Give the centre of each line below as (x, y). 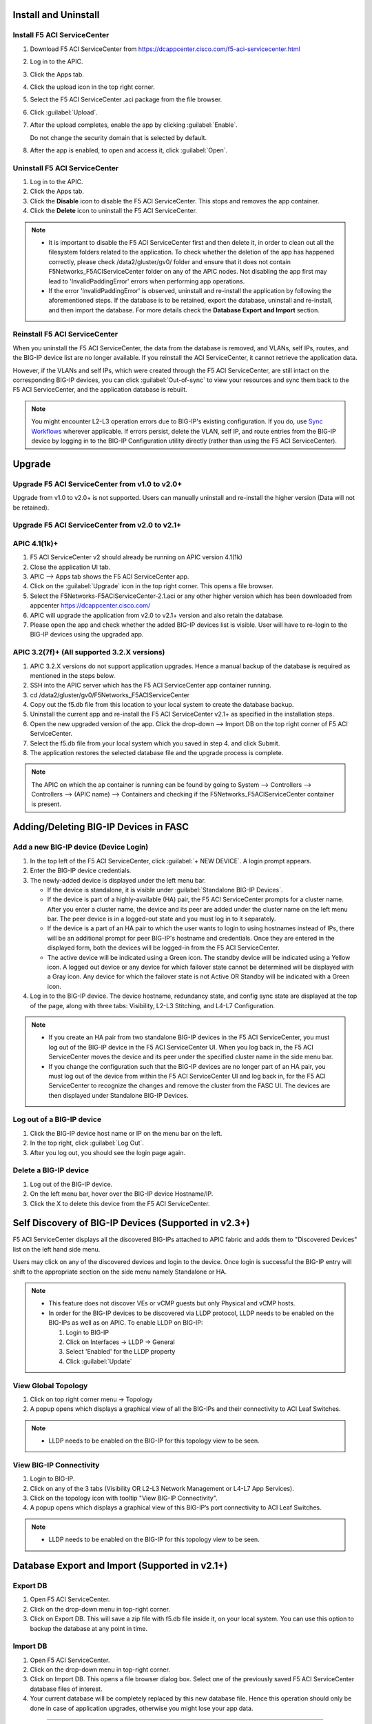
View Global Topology (50, 1385)
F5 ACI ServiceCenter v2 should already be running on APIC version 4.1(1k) (136, 557)
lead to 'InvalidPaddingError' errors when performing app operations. (147, 281)
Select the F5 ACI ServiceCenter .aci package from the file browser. (126, 99)
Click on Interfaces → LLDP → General (120, 1342)
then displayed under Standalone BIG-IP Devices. (118, 1095)
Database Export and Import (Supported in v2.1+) (120, 1565)
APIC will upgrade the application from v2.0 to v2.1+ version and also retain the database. (157, 615)
